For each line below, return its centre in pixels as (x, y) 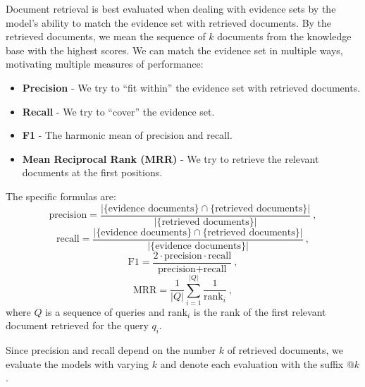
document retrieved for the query (77, 325)
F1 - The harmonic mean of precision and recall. (127, 135)
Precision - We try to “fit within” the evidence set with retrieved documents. (191, 87)
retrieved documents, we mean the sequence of (106, 36)
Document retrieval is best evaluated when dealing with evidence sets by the (171, 8)
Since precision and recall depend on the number (111, 350)
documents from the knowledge (284, 36)
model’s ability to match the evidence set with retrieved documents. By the (169, 22)
